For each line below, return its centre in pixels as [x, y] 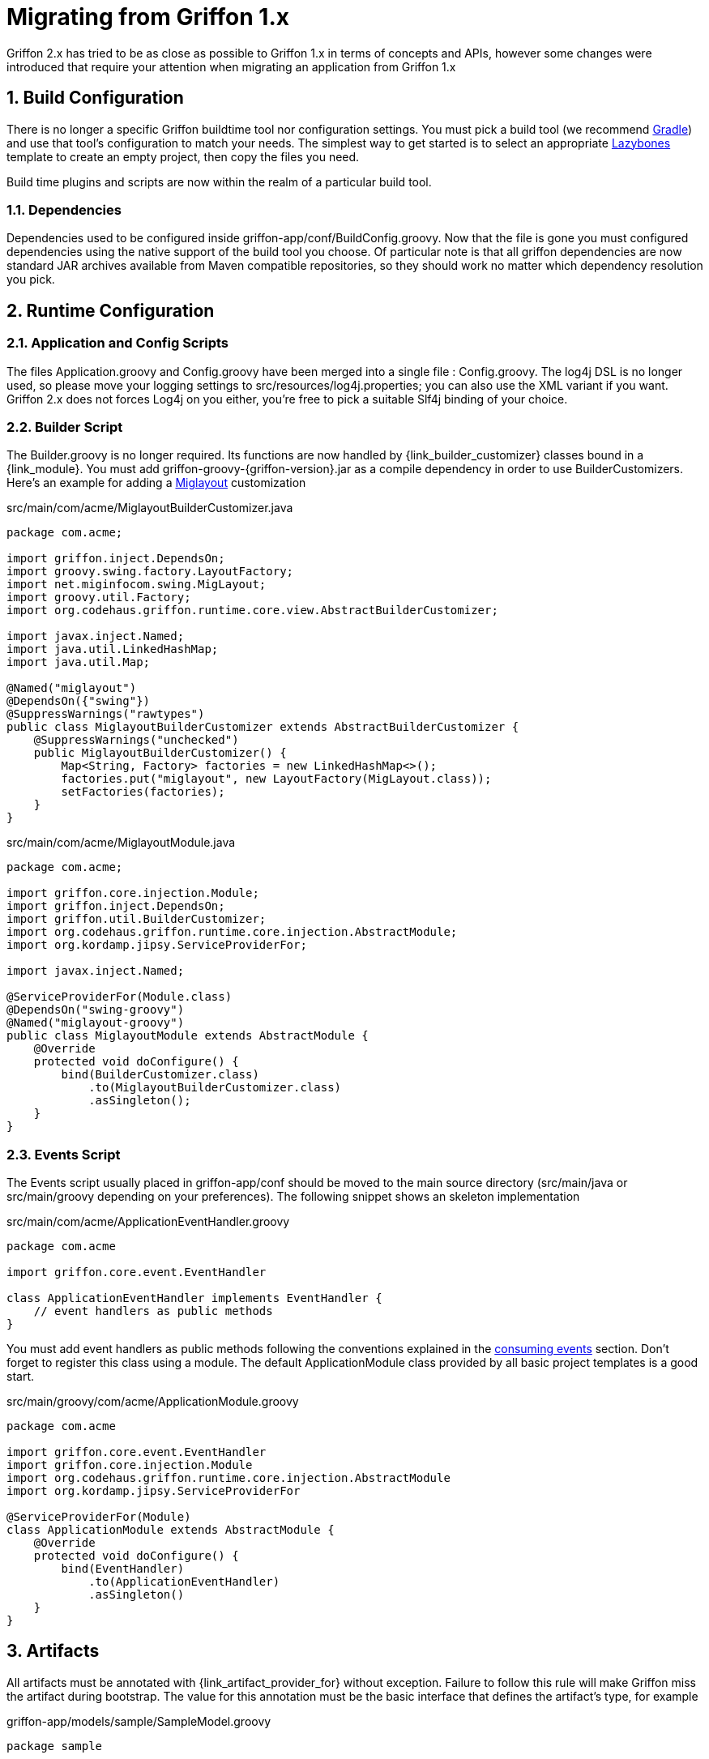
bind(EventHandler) [123, 1569]
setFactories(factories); [143, 792]
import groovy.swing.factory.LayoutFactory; [150, 572]
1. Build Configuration [95, 98]
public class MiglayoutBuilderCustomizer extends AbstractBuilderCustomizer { [263, 727]
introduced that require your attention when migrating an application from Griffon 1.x [231, 66]
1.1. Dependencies [64, 209]
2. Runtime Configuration [111, 310]
